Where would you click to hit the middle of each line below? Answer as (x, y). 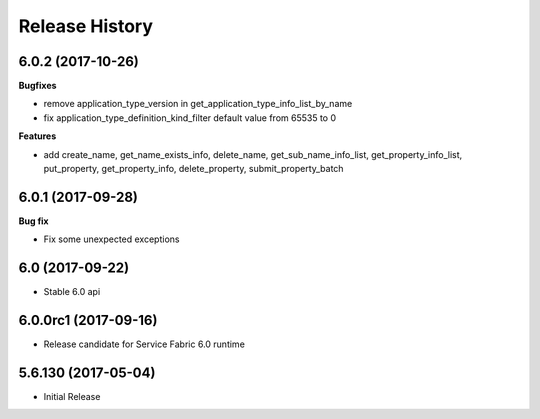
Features (37, 136)
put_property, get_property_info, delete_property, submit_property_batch (193, 169)
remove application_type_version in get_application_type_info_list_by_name (198, 104)
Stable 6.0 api (72, 292)
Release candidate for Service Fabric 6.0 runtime (144, 344)
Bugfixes (37, 86)
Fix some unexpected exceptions (111, 239)
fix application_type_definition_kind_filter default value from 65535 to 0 (190, 117)
